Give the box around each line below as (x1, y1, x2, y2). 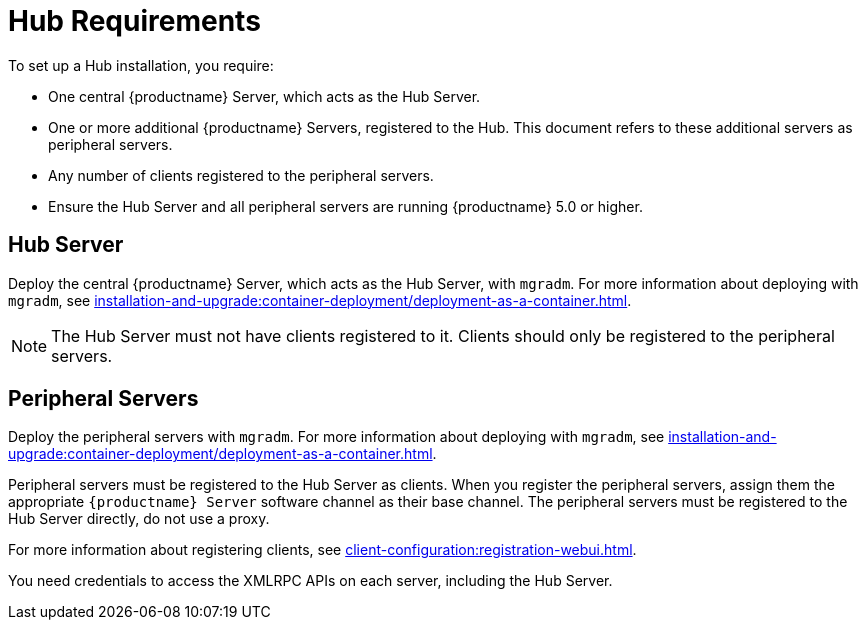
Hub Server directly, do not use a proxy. (8, 510, 270, 528)
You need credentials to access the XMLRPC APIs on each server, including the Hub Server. (8, 572, 613, 590)
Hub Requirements (8, 4, 261, 38)
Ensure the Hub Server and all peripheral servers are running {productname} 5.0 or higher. (48, 197, 643, 215)
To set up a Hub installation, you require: (8, 56, 274, 74)
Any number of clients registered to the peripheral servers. (48, 166, 434, 184)
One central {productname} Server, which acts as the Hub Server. (48, 87, 481, 105)
